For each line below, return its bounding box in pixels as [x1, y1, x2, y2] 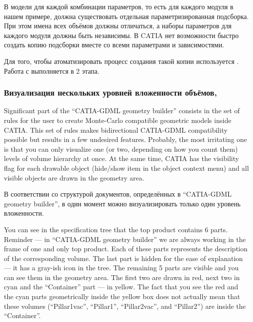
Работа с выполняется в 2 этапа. [4, 65, 99, 76]
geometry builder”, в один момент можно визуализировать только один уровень [4, 198, 241, 208]
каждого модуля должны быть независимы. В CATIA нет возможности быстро [4, 30, 239, 40]
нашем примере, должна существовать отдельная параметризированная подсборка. [4, 11, 249, 21]
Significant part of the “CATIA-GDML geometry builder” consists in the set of [4, 105, 240, 116]
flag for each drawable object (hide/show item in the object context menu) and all [4, 162, 249, 173]
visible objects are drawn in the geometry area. [4, 172, 144, 182]
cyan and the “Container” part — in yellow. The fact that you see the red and [4, 282, 238, 292]
